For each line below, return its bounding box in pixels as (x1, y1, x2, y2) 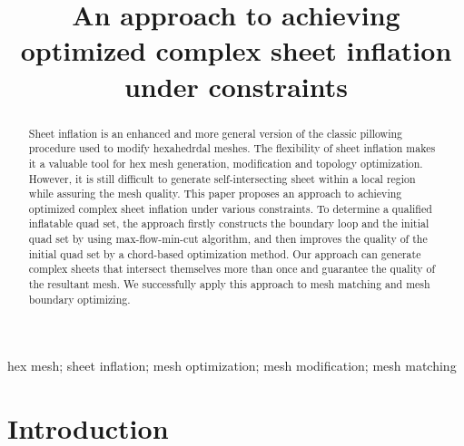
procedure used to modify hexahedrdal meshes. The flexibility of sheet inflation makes (28, 141, 436, 156)
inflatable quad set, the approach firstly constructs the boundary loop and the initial (28, 216, 429, 231)
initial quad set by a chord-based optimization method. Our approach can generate (28, 246, 421, 261)
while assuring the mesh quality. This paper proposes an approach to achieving (28, 186, 402, 201)
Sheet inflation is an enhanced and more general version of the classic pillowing (28, 125, 403, 141)
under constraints (123, 67, 349, 104)
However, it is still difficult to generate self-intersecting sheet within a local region (28, 170, 416, 186)
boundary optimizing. (28, 291, 131, 306)
